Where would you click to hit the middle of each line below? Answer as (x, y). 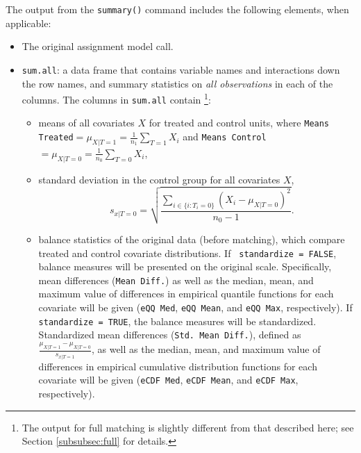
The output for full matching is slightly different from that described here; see (188, 427)
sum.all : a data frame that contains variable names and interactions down (181, 69)
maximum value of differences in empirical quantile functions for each (186, 294)
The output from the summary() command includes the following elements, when (177, 9)
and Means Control (225, 137)
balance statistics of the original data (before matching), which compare (192, 239)
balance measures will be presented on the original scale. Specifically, (185, 266)
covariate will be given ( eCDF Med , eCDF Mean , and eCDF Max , (168, 380)
